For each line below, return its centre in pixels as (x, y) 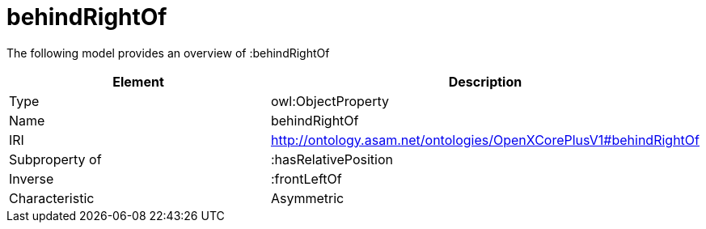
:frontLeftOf (306, 178)
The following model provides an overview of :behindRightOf (168, 53)
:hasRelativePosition (332, 159)
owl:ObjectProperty (330, 101)
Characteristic (52, 198)
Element (138, 81)
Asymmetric (307, 198)
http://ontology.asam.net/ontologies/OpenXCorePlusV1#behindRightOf (485, 140)
